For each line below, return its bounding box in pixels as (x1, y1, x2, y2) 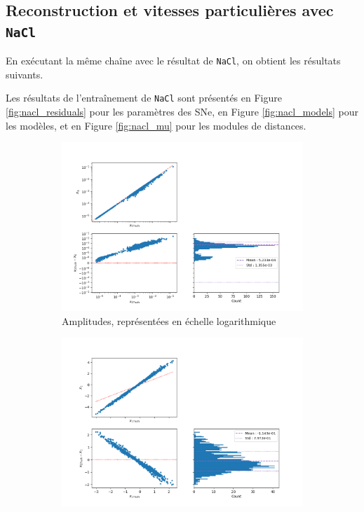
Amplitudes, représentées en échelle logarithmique (62, 313, 276, 328)
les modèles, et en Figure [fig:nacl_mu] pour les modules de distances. (6, 118, 306, 132)
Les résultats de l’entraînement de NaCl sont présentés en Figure (6, 90, 282, 105)
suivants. (6, 67, 43, 81)
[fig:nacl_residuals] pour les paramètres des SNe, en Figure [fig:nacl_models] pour (6, 104, 359, 119)
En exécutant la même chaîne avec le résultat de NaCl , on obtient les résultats (6, 53, 341, 68)
